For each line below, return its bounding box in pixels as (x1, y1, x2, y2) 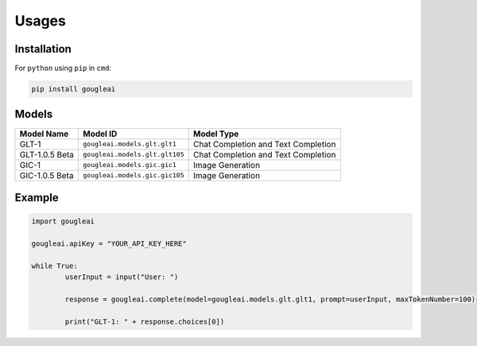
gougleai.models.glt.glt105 (83, 150, 184, 159)
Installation (14, 42, 72, 56)
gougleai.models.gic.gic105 (83, 171, 184, 180)
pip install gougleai (31, 84, 116, 94)
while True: (31, 261, 79, 270)
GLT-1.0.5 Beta (19, 149, 75, 160)
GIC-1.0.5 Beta (19, 169, 74, 181)
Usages (14, 12, 67, 29)
